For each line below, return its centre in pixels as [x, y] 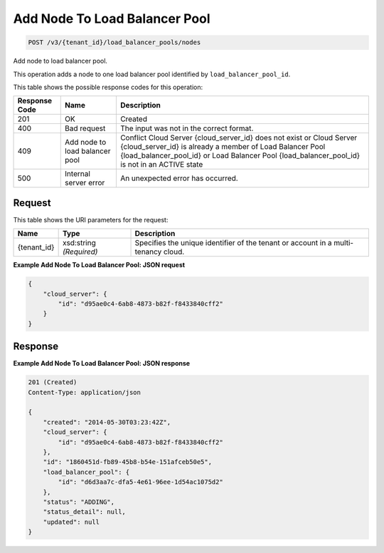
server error [85, 183]
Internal [78, 174]
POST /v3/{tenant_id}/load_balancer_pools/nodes [114, 42]
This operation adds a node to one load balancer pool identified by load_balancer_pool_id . [152, 74]
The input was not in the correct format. [187, 128]
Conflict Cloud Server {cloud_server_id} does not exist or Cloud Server [239, 138]
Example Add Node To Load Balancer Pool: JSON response [102, 363]
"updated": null [71, 522]
